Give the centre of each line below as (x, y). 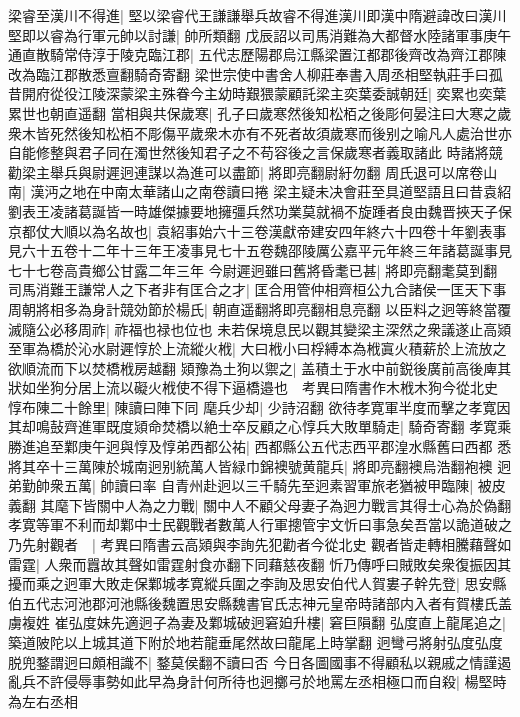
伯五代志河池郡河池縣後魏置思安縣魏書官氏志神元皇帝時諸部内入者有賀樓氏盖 (260, 602)
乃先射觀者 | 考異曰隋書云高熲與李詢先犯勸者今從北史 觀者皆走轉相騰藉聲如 (260, 544)
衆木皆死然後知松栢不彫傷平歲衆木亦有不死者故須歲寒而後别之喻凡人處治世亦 (260, 132)
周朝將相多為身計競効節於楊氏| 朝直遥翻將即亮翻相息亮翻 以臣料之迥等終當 (253, 308)
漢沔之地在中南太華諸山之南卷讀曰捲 (149, 191)
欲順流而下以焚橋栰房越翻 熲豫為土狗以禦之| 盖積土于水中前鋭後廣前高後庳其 (260, 367)
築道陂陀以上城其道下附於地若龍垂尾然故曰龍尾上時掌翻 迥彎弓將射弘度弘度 (255, 642)
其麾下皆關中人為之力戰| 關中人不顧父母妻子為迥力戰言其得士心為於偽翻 (276, 504)
